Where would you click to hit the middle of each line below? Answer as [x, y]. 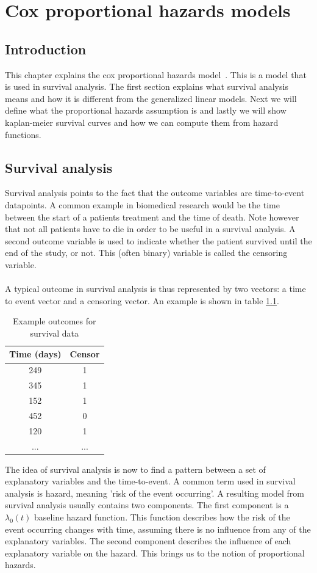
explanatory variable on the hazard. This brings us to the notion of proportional [155, 553]
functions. [23, 134]
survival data [54, 333]
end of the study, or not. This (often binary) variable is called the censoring [146, 253]
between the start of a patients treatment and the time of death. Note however [152, 217]
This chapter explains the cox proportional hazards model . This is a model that [156, 74]
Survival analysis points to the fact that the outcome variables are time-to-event [155, 193]
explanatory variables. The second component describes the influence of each [148, 541]
